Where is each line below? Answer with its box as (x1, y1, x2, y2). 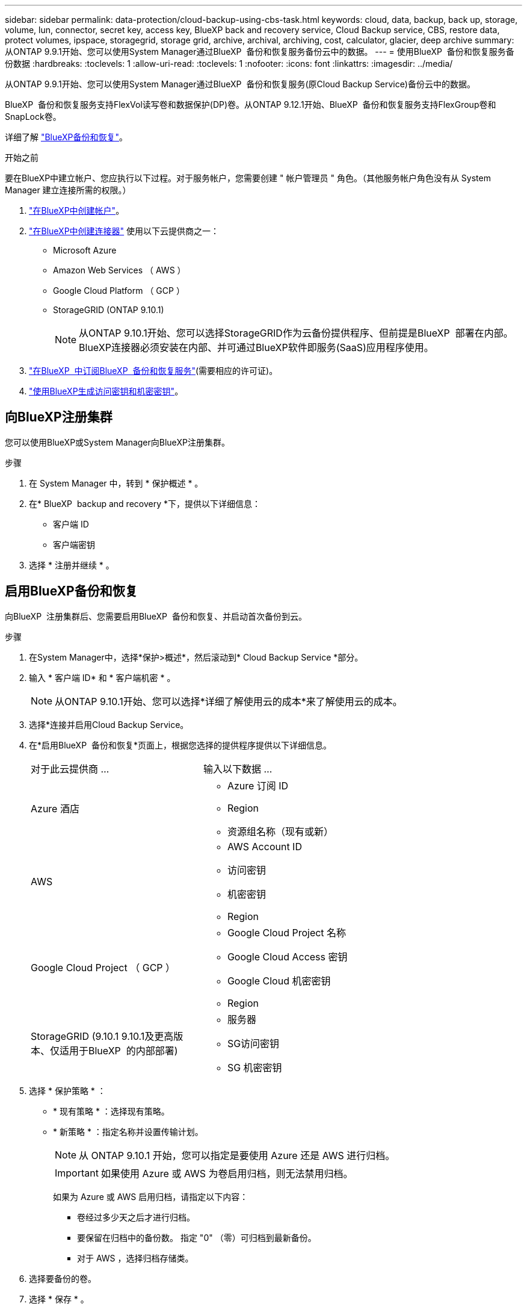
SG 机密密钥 (227, 1061, 282, 1074)
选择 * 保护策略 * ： (29, 1085, 106, 1096)
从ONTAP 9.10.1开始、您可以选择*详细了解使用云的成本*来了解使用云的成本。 (55, 695, 402, 707)
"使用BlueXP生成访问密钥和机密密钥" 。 (29, 386, 183, 396)
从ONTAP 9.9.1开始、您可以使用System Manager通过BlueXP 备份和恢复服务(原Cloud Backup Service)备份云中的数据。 (5, 79, 475, 89)
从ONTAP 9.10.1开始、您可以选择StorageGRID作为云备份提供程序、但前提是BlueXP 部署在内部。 (79, 327, 513, 339)
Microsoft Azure (53, 245, 117, 255)
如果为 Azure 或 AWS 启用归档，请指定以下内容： (53, 1191, 248, 1202)
